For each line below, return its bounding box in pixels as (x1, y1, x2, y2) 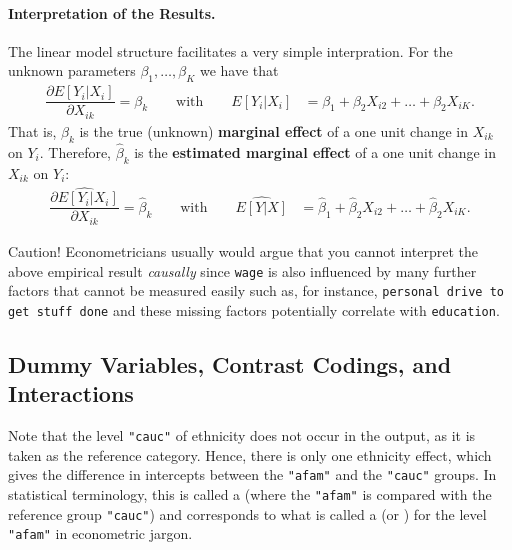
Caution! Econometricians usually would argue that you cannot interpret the (8, 240, 478, 261)
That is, (8, 120, 57, 141)
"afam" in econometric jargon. (8, 523, 193, 544)
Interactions (8, 378, 134, 409)
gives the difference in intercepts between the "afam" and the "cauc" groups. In (8, 464, 497, 485)
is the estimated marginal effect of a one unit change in (134, 141, 497, 162)
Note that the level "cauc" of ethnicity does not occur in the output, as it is (8, 425, 476, 446)
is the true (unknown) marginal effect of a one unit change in (79, 120, 469, 141)
